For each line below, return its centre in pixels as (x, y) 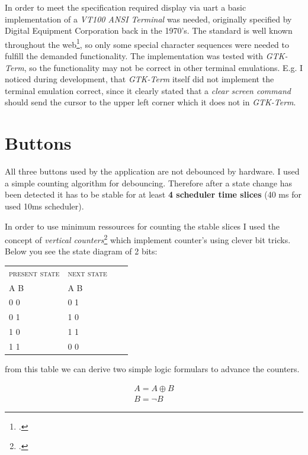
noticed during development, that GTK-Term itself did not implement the (139, 79)
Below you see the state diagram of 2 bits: (81, 251)
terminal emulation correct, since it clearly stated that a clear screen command (148, 90)
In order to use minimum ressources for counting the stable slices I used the (142, 226)
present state (34, 272)
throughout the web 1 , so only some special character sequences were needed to (147, 43)
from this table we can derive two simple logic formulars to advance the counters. (152, 369)
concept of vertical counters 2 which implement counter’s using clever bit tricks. (148, 239)
